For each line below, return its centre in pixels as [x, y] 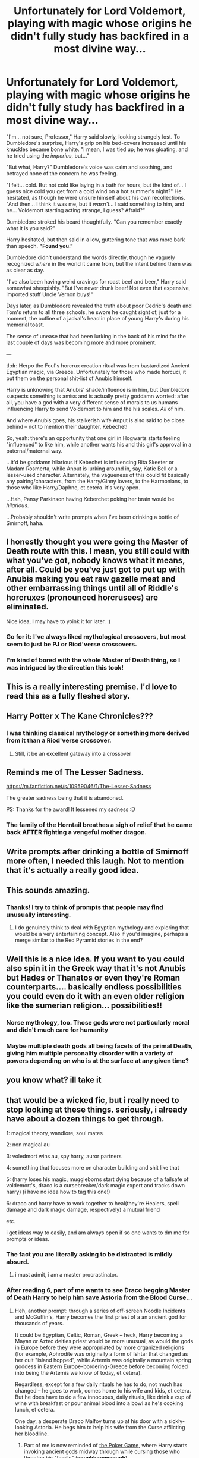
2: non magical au [28, 1144]
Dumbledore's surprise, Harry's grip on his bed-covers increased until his [96, 143]
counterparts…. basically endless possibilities [94, 987]
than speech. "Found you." [40, 246]
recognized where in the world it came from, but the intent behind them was [99, 263]
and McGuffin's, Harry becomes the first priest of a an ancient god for [100, 1317]
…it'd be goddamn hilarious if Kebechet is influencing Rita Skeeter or [90, 462]
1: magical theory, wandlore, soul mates [54, 1133]
